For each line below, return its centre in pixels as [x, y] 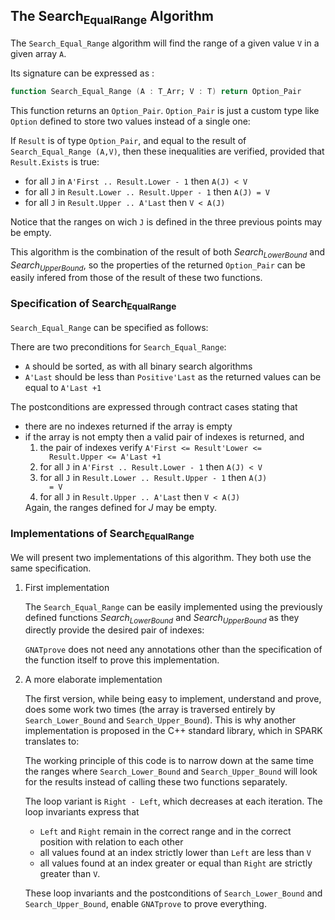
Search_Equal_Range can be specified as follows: [109, 328]
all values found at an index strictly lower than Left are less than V [175, 853]
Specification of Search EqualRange [93, 305]
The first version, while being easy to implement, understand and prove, [173, 699]
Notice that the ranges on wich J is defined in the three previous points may [166, 221]
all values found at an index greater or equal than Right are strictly [176, 863]
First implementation [67, 587]
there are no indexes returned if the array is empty [128, 426]
